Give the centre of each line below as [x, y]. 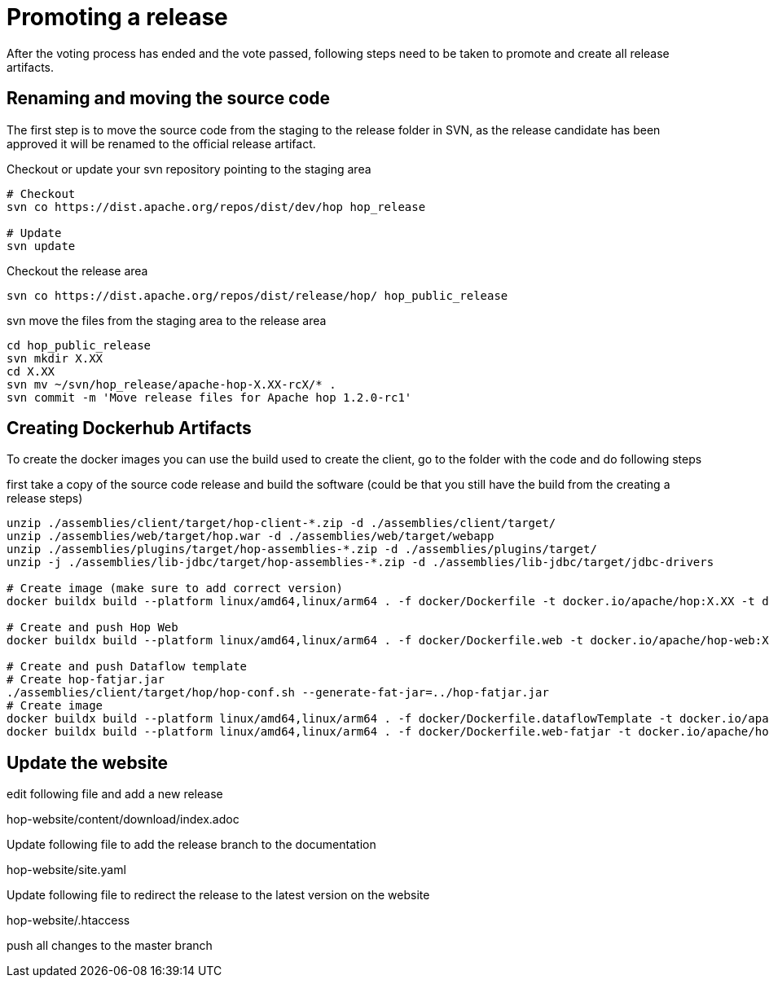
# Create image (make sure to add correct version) [175, 589]
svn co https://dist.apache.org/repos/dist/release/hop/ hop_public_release [257, 295]
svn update [41, 246]
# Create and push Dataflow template [127, 667]
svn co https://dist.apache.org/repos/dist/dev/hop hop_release [216, 206]
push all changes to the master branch [110, 946]
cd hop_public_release [79, 345]
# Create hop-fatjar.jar [86, 680]
